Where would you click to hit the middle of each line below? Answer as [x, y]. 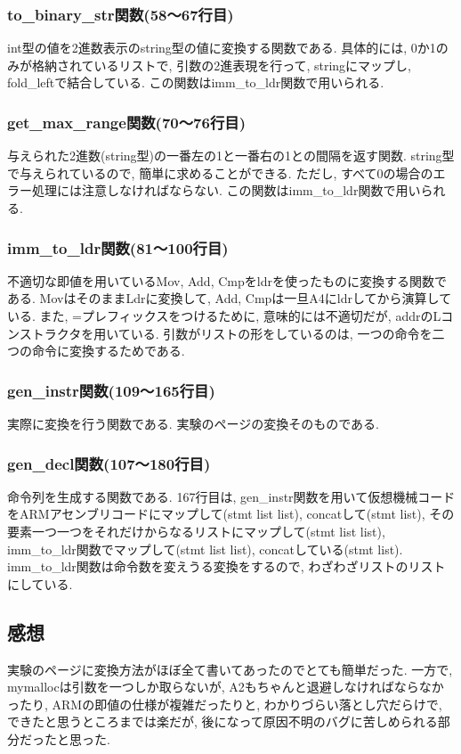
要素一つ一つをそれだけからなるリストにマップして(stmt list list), [196, 531]
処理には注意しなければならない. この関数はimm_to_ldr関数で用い [226, 190]
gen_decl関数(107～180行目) [109, 463]
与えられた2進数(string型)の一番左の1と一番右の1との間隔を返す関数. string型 [231, 156]
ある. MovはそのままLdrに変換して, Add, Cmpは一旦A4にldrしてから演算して [230, 298]
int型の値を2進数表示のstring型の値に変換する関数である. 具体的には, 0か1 [222, 48]
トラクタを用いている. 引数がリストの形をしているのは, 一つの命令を [232, 333]
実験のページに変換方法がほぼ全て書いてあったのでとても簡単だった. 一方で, [230, 669]
